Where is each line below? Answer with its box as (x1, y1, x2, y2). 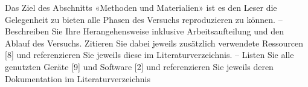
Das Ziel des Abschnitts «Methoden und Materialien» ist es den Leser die (5, 1, 277, 13)
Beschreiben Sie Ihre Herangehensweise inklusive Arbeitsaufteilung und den (5, 25, 284, 37)
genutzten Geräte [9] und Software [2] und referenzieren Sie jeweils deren (5, 60, 274, 72)
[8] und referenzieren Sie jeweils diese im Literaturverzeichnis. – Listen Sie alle (5, 48, 294, 61)
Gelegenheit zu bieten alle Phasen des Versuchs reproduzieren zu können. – (5, 13, 283, 25)
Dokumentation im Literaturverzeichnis (5, 72, 150, 85)
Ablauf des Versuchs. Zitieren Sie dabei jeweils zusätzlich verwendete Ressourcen (5, 36, 303, 49)
